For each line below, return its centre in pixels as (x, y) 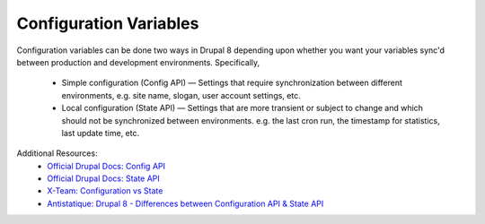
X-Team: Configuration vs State (105, 191)
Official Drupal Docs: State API (104, 178)
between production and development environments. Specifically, (138, 62)
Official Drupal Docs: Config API (106, 166)
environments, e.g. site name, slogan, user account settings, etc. (181, 95)
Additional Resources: (57, 153)
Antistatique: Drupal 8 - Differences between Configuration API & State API (185, 203)
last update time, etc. (100, 133)
